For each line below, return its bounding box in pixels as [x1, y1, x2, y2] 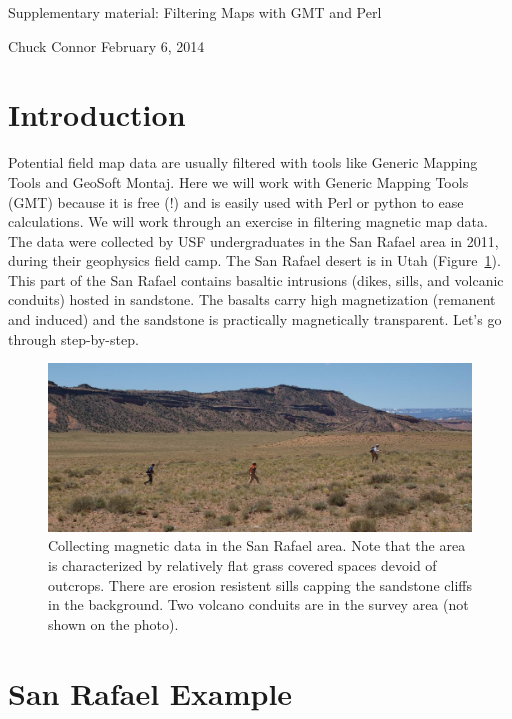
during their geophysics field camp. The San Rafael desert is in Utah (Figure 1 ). [8, 250, 501, 271]
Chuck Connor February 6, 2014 [8, 35, 205, 56]
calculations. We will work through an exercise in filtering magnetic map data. [8, 211, 488, 232]
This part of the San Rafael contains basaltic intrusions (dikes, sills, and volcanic [8, 269, 504, 290]
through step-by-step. [8, 328, 139, 349]
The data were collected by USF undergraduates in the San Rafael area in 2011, [8, 230, 499, 251]
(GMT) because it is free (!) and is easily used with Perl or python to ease [8, 191, 464, 212]
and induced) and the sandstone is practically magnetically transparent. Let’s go [8, 309, 502, 330]
